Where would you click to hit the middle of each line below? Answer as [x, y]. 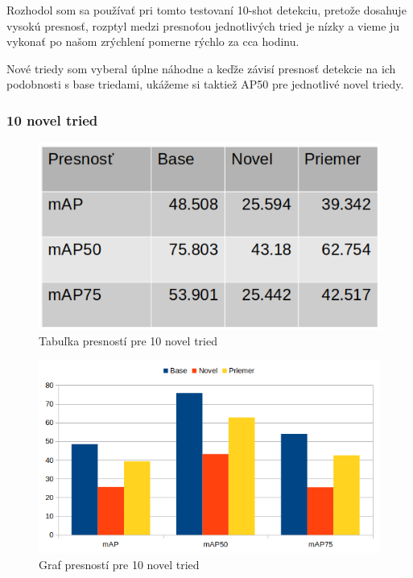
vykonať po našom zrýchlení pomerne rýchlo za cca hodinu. [153, 41]
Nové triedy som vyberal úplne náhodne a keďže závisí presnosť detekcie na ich [201, 68]
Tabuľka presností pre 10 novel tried [128, 341]
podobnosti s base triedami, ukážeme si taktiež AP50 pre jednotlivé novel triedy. [205, 84]
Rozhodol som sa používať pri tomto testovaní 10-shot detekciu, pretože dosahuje [206, 10]
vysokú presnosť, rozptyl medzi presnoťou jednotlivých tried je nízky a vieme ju [203, 25]
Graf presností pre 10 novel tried [119, 564]
